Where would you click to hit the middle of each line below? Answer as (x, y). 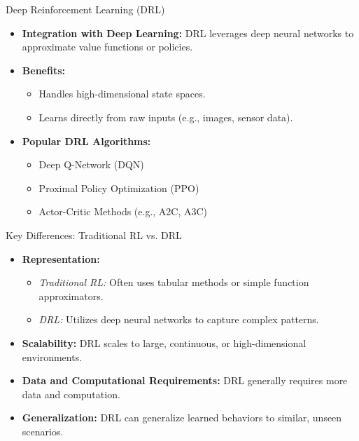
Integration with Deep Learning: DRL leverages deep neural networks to (188, 33)
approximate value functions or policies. (107, 47)
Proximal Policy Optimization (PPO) (119, 188)
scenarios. (43, 431)
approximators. (71, 296)
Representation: (61, 258)
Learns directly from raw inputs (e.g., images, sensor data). (166, 117)
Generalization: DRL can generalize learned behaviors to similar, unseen (182, 418)
